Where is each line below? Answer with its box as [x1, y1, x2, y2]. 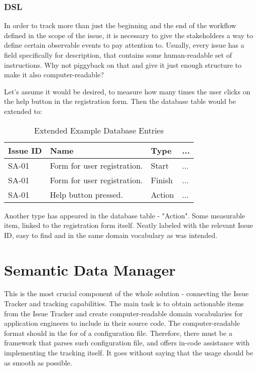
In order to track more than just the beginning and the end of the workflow [4, 20, 236, 31]
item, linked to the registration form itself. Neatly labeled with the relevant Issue [4, 220, 253, 230]
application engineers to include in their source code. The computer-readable [4, 318, 240, 328]
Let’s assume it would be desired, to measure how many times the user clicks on [4, 86, 250, 96]
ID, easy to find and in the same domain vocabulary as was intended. [4, 229, 217, 240]
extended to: [4, 105, 42, 116]
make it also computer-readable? [4, 69, 104, 80]
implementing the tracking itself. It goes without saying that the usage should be [4, 347, 253, 358]
